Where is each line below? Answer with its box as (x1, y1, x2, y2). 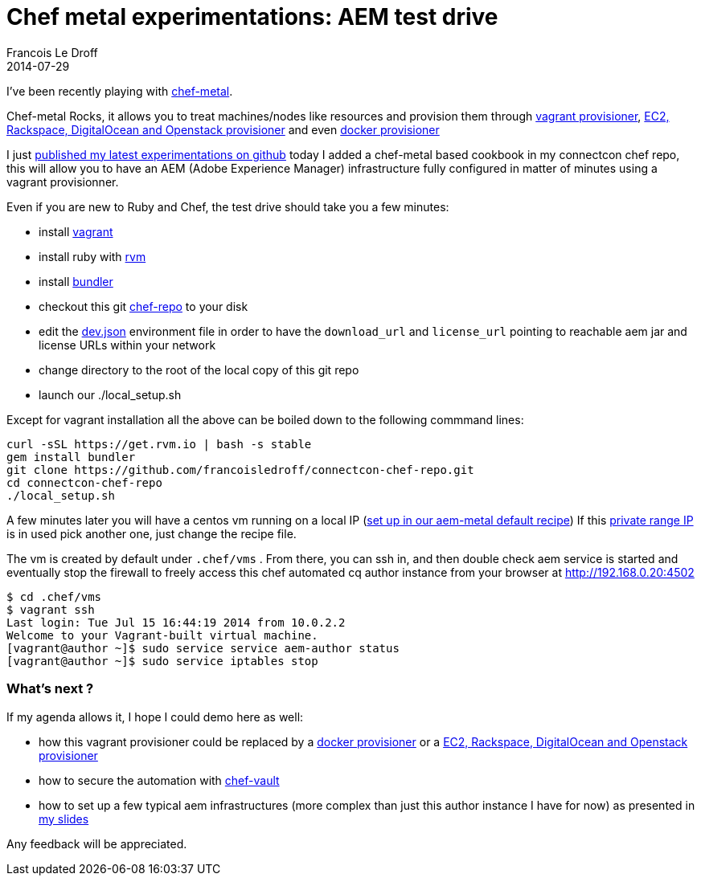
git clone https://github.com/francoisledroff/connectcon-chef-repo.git (6, 463, 474, 476)
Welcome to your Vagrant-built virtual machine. (6, 628, 318, 642)
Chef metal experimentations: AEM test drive (6, 3, 498, 31)
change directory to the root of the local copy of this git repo (39, 362, 359, 377)
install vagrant (39, 224, 113, 239)
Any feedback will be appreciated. (6, 836, 187, 851)
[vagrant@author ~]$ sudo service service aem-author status (6, 641, 400, 655)
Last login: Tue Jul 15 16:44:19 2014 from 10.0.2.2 (6, 615, 346, 629)
